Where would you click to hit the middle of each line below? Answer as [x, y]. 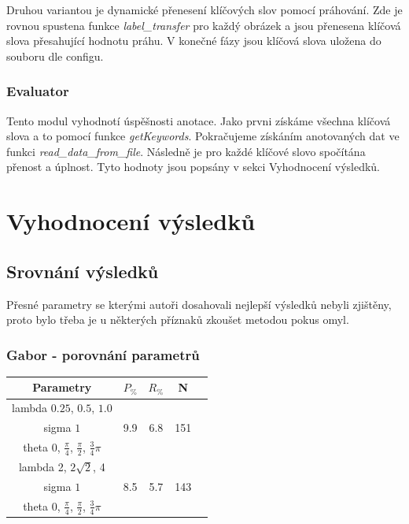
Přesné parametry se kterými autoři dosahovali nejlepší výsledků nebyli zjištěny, [199, 304]
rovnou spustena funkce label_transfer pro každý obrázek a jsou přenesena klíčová [204, 25]
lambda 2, [42, 467]
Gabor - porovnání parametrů [103, 354]
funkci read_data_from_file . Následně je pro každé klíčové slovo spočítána [186, 151]
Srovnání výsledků [83, 271]
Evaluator [38, 91]
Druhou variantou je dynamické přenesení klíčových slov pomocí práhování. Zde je [204, 9]
